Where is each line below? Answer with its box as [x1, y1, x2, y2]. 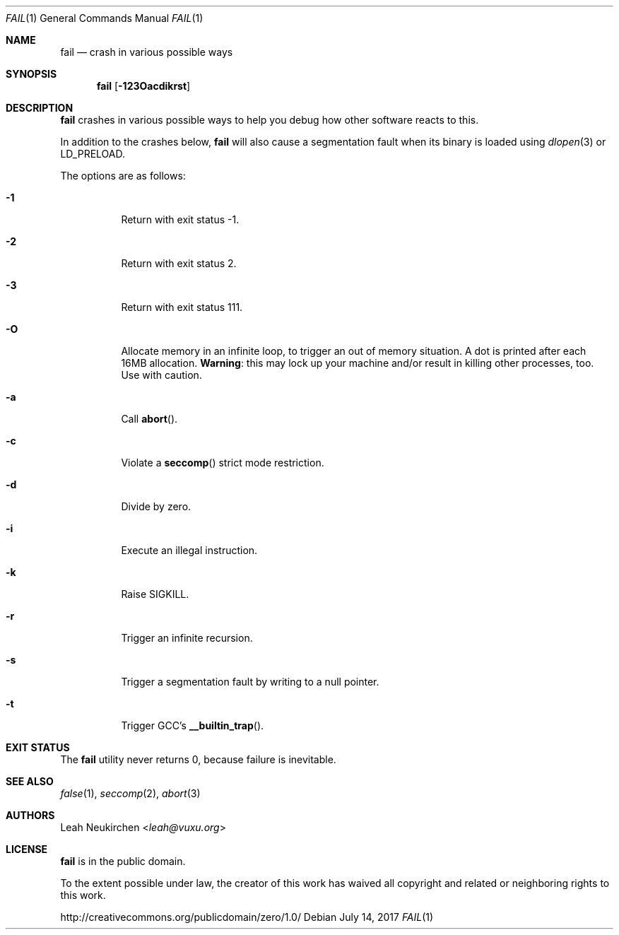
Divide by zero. [121, 500, 191, 512]
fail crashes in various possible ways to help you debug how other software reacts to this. [60, 114, 479, 126]
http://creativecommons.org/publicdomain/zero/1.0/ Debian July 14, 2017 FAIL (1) [60, 911, 434, 923]
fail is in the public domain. [60, 855, 186, 867]
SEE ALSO [6, 775, 54, 787]
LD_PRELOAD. [60, 148, 126, 160]
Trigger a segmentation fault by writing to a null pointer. [121, 676, 379, 688]
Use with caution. [121, 369, 202, 381]
